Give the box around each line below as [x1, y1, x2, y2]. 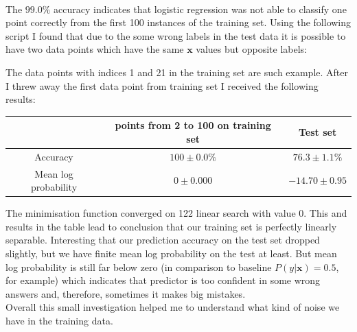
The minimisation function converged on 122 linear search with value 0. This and [5, 206, 347, 220]
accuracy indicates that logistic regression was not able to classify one [54, 1, 347, 16]
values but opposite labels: [196, 42, 307, 56]
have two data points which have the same [5, 42, 184, 56]
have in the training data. [5, 313, 113, 327]
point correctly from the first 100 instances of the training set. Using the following [5, 15, 352, 29]
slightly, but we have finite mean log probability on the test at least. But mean [5, 246, 337, 260]
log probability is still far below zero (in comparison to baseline [5, 259, 272, 274]
